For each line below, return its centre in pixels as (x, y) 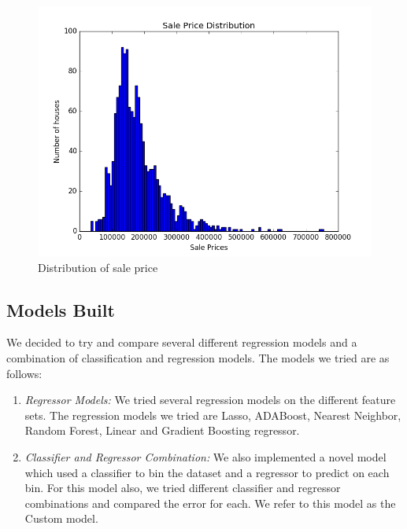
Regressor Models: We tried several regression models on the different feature (210, 400)
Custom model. (61, 518)
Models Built (61, 309)
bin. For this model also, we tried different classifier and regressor (183, 488)
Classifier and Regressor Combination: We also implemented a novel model (205, 456)
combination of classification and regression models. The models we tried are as (198, 357)
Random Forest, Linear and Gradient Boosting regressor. (162, 430)
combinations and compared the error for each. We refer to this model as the (210, 503)
